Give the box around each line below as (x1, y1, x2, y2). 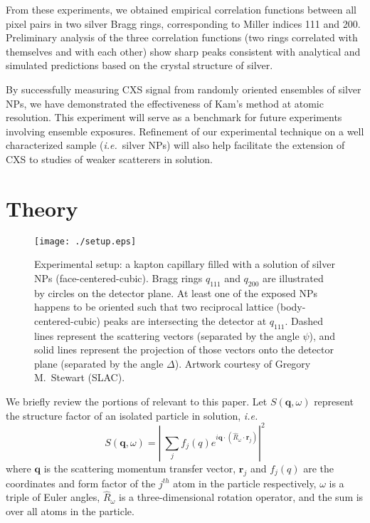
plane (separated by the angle (34, 356, 164, 371)
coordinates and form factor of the (6, 475, 156, 490)
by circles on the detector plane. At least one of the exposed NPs (34, 285, 317, 300)
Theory (6, 193, 78, 222)
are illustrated (263, 270, 324, 285)
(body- (276, 299, 306, 314)
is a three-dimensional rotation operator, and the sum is (119, 490, 364, 504)
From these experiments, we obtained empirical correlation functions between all (6, 2, 356, 16)
